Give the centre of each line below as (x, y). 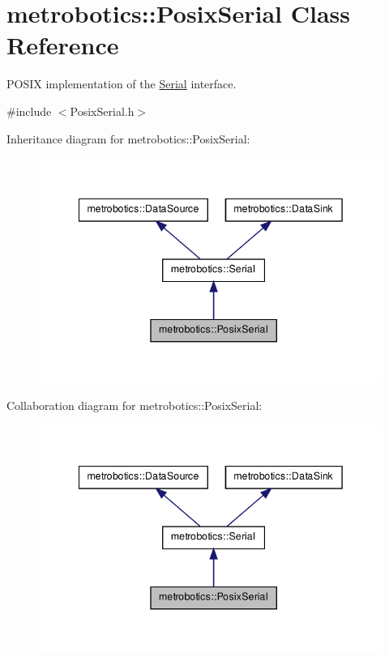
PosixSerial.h (102, 111)
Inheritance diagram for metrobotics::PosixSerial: (128, 138)
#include (29, 111)
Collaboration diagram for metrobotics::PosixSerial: (135, 405)
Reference (63, 45)
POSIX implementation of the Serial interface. (122, 84)
